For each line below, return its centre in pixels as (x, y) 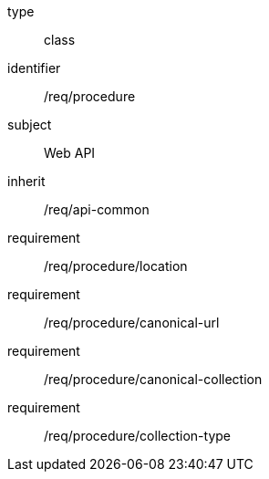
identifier (34, 68)
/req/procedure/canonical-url (132, 323)
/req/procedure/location (116, 266)
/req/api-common (97, 209)
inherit (26, 181)
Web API (70, 153)
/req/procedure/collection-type (137, 436)
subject (30, 125)
